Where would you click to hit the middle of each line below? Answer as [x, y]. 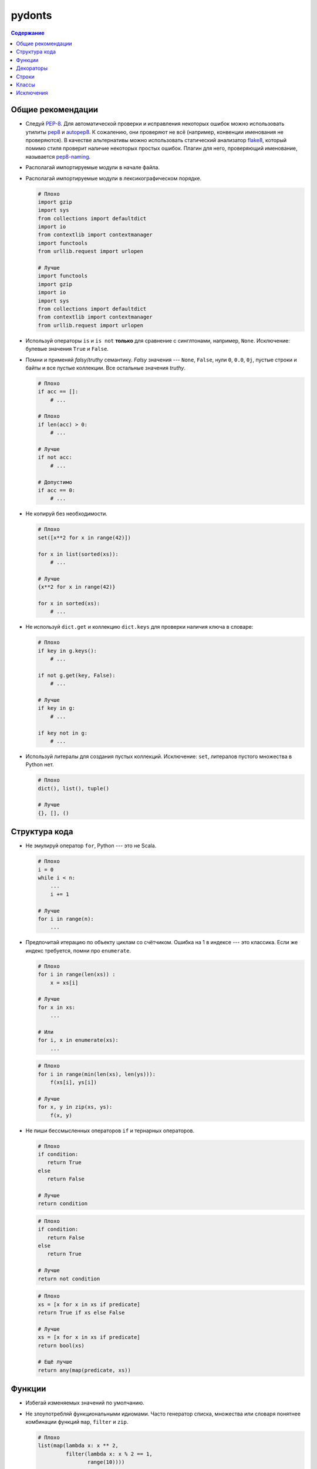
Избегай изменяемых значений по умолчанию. [85, 1403]
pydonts [31, 15]
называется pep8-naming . [58, 156]
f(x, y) [61, 1115]
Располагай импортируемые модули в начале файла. [92, 167]
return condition [63, 1204]
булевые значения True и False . [67, 349]
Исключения [32, 93]
